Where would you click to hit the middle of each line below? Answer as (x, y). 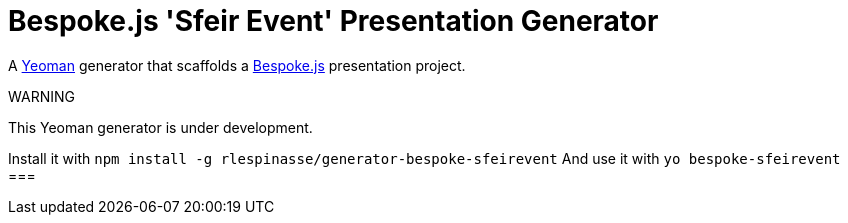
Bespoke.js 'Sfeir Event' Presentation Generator (333, 21)
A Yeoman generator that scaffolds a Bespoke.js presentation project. (237, 65)
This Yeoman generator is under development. (160, 127)
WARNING (41, 96)
